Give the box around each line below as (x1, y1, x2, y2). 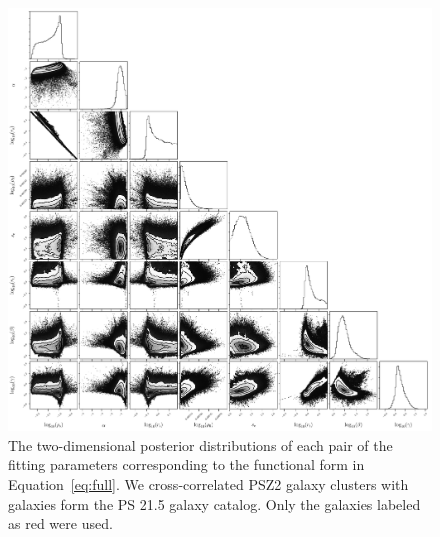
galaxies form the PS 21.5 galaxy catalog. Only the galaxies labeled (8, 493, 421, 514)
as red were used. (8, 513, 113, 534)
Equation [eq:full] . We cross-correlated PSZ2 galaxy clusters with (8, 473, 409, 494)
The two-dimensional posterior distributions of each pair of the (8, 434, 393, 455)
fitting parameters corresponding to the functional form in (8, 454, 365, 475)
